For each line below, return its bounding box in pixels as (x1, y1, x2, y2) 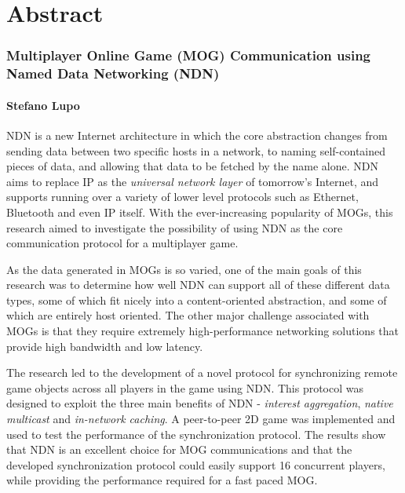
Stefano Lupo (6, 97, 80, 113)
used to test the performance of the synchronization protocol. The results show (6, 425, 386, 442)
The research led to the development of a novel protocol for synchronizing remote (6, 364, 398, 381)
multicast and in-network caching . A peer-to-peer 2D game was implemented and (6, 411, 396, 427)
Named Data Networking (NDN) (6, 64, 220, 83)
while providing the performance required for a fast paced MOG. (6, 472, 318, 488)
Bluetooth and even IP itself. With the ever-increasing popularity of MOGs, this (6, 203, 393, 220)
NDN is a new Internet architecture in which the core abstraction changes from (6, 126, 388, 143)
